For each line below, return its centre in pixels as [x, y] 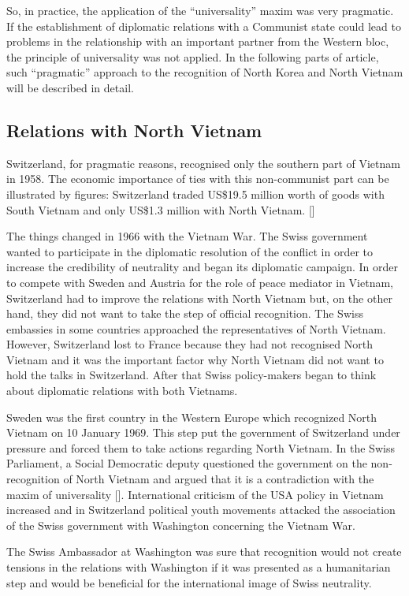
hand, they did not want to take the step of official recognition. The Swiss [185, 313]
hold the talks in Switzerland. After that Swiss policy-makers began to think [191, 375]
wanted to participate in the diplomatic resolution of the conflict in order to [190, 251]
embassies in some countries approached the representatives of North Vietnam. [196, 328]
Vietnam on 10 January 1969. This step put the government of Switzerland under [203, 432]
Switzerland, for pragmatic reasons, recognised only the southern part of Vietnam [203, 163]
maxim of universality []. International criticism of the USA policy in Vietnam [195, 494]
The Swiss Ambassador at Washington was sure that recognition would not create [204, 551]
